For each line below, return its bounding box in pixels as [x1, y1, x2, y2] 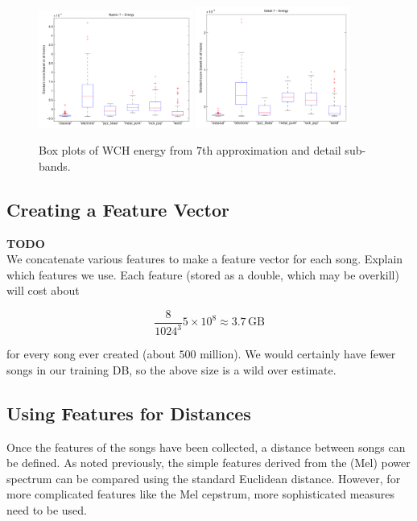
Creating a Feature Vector [6, 196, 229, 221]
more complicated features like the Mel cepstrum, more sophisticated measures [6, 486, 395, 502]
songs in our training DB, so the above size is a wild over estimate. [6, 361, 336, 378]
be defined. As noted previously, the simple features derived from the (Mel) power [6, 454, 411, 471]
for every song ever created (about [6, 345, 175, 362]
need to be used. [6, 502, 88, 519]
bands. [39, 157, 71, 174]
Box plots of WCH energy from [39, 142, 193, 159]
